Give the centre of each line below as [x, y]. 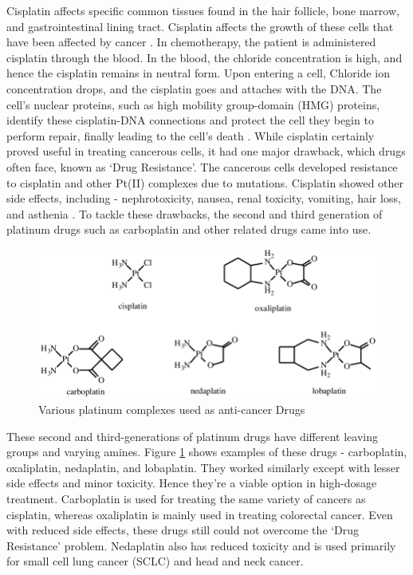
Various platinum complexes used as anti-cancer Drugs [172, 410]
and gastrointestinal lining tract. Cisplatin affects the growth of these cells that [200, 26]
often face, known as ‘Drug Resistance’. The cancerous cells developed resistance [202, 166]
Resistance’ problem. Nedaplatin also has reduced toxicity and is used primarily [201, 545]
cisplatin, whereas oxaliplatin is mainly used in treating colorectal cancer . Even [200, 514]
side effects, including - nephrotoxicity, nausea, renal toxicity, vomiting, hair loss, [204, 198]
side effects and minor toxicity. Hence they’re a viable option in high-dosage [192, 483]
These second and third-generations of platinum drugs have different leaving [192, 436]
